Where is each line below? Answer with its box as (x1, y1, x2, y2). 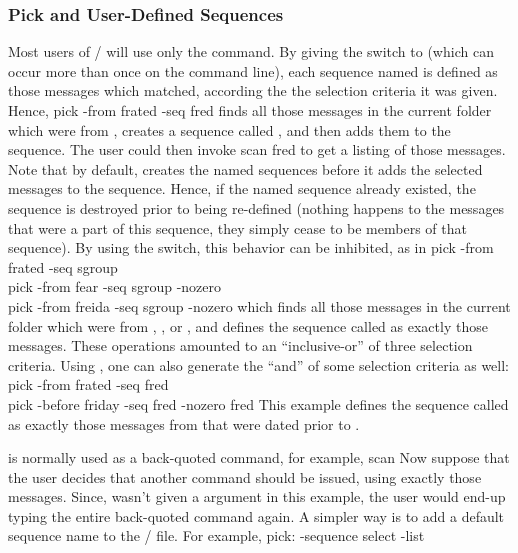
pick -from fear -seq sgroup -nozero (8, 276, 222, 297)
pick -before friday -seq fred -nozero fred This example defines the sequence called (8, 393, 509, 414)
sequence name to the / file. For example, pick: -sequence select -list (8, 525, 425, 546)
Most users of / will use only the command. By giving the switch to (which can (8, 41, 494, 62)
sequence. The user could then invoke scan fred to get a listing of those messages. (8, 139, 506, 160)
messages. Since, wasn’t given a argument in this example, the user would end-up (8, 486, 506, 507)
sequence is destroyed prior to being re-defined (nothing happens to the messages (8, 197, 505, 218)
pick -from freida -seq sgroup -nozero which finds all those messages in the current (8, 295, 511, 316)
